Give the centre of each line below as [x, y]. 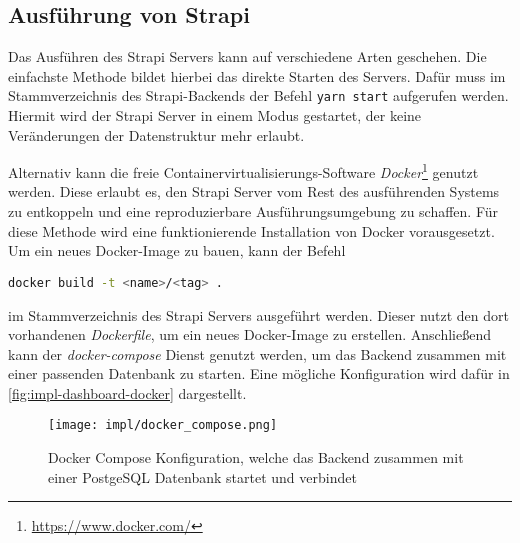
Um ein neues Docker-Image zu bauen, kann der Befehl [177, 250]
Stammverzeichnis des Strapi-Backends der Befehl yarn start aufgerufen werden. [258, 95]
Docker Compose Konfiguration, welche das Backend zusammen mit [256, 457]
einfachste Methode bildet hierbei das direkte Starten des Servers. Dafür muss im [257, 75]
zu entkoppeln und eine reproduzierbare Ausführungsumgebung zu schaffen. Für [253, 211]
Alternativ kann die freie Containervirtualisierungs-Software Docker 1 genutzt [243, 170]
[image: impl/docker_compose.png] [163, 425]
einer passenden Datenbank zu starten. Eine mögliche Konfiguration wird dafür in [259, 373]
